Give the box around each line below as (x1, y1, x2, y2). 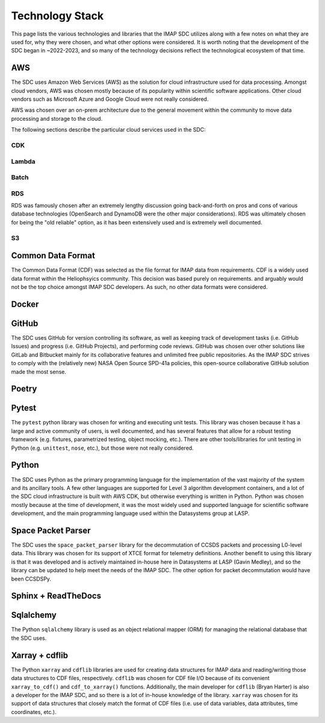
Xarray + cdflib (11, 650, 69, 660)
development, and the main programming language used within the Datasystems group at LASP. (11, 510, 250, 517)
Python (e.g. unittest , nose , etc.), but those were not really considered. (11, 444, 194, 451)
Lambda (11, 157, 36, 165)
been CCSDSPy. (11, 575, 51, 582)
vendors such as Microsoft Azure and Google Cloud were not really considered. (11, 95, 209, 103)
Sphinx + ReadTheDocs (11, 591, 102, 601)
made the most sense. (11, 368, 66, 375)
